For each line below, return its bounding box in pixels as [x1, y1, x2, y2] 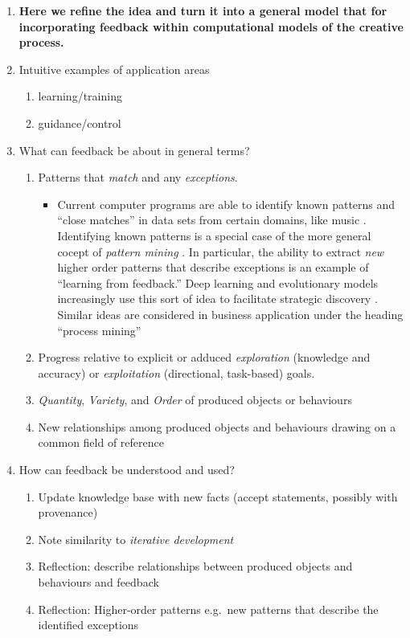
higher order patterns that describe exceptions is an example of [57, 259, 369, 276]
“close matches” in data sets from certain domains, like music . [57, 211, 367, 228]
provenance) [38, 504, 98, 521]
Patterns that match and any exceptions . [38, 169, 238, 186]
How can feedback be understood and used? [18, 461, 235, 478]
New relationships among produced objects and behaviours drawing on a [38, 418, 396, 435]
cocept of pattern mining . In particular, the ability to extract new [57, 243, 384, 260]
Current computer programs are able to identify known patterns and [57, 195, 396, 212]
